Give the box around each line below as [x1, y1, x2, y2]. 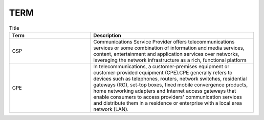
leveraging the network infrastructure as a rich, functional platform [93, 57, 247, 63]
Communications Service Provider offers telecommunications [93, 38, 235, 45]
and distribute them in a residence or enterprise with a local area [93, 100, 242, 106]
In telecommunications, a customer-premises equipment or [93, 63, 230, 70]
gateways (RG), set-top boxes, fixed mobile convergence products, [93, 81, 248, 88]
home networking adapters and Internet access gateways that [93, 87, 237, 94]
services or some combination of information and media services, [93, 44, 244, 51]
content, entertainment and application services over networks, [93, 50, 240, 57]
